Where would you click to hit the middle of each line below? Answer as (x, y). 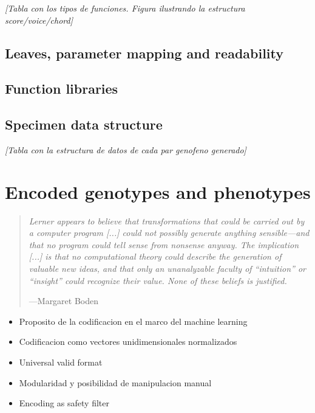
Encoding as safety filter (64, 403)
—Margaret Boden (64, 301)
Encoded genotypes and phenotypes (158, 191)
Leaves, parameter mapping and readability (144, 53)
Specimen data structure (84, 124)
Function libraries (62, 88)
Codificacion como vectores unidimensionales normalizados (128, 342)
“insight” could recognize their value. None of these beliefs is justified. (158, 280)
